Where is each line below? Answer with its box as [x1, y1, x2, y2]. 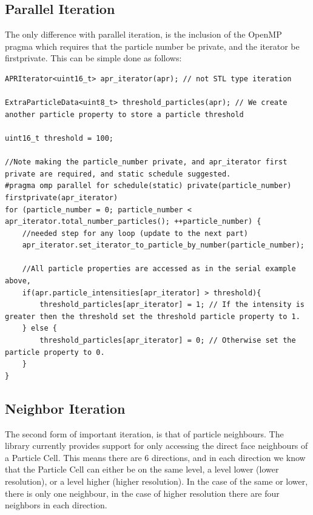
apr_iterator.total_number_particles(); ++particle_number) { [5, 217, 261, 226]
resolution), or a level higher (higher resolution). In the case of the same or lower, [5, 475, 308, 487]
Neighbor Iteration [5, 399, 126, 417]
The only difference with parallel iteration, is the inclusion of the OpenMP [5, 28, 282, 41]
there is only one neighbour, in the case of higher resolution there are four [5, 486, 280, 499]
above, [5, 277, 31, 286]
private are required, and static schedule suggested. [5, 169, 231, 178]
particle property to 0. [5, 348, 105, 357]
